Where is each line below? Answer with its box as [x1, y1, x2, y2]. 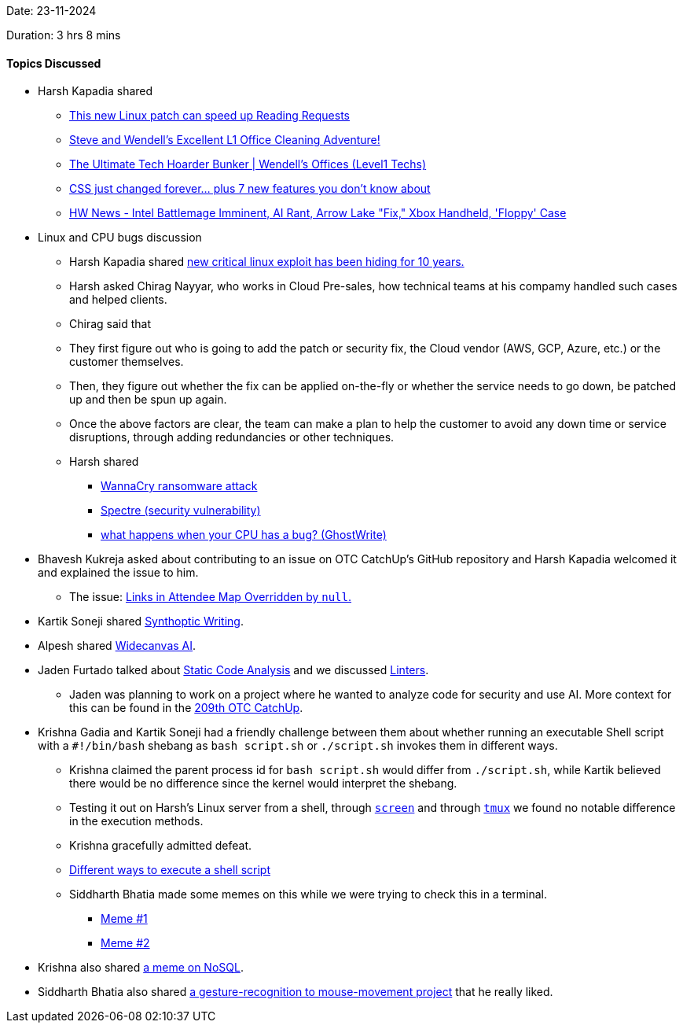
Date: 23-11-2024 [6, 4, 97, 17]
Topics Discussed [6, 56, 101, 70]
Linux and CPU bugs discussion [38, 231, 202, 245]
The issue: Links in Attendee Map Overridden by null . [69, 590, 352, 604]
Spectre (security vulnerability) [101, 503, 261, 518]
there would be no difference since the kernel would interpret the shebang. [69, 776, 457, 791]
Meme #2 [101, 936, 150, 950]
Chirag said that [69, 317, 152, 331]
